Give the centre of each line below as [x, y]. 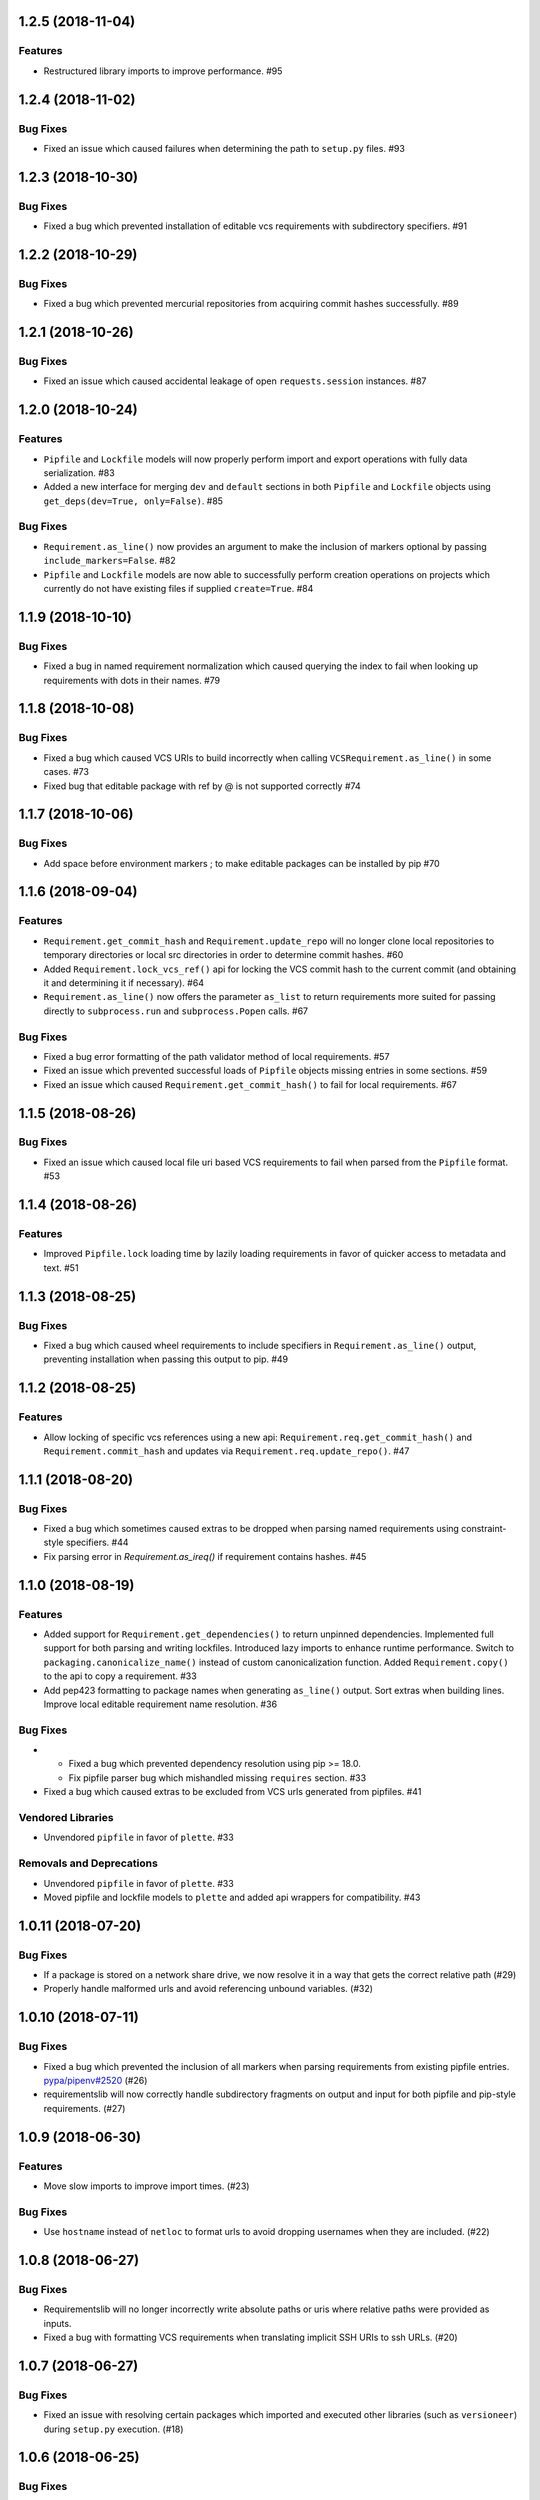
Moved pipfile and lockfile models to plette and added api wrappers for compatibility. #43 [232, 1897]
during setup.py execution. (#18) [113, 2429]
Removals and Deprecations [88, 1863]
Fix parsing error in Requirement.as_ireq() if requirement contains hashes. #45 [205, 1556]
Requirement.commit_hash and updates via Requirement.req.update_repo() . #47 [226, 1451]
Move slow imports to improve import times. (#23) [146, 2186]
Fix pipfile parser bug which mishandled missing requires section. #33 [217, 1777]
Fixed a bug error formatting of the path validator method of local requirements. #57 [216, 1056]
